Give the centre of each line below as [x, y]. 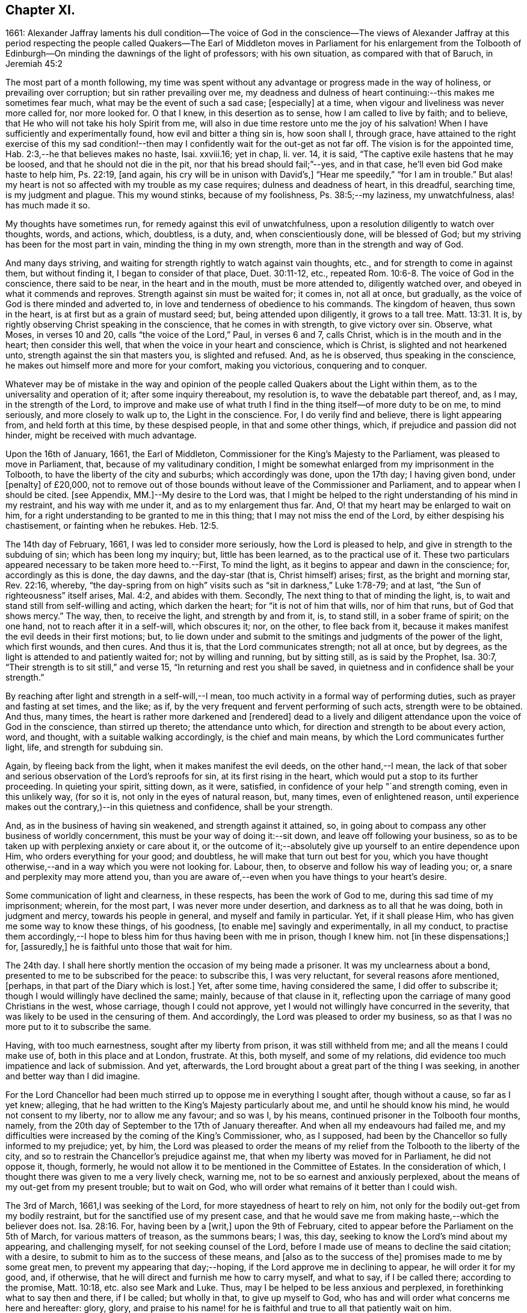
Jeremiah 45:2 [34, 64]
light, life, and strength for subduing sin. [85, 747]
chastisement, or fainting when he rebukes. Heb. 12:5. [112, 526]
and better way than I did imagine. [73, 1076]
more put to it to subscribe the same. [79, 1027]
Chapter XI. [40, 10]
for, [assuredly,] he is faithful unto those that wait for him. [119, 947]
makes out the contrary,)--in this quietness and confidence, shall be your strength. [169, 807]
